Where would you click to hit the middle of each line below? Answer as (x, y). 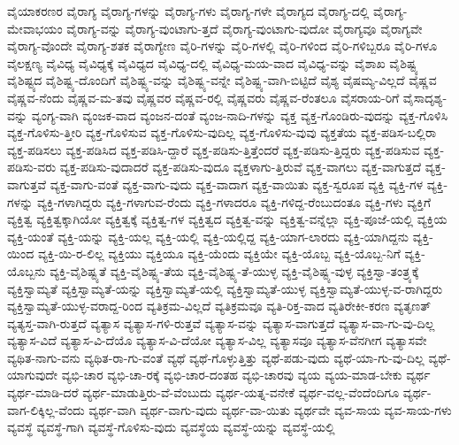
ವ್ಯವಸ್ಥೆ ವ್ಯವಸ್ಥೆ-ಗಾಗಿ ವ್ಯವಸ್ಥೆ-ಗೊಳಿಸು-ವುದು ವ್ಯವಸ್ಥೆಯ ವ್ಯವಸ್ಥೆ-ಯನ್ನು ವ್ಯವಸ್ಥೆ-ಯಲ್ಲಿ (171, 427)
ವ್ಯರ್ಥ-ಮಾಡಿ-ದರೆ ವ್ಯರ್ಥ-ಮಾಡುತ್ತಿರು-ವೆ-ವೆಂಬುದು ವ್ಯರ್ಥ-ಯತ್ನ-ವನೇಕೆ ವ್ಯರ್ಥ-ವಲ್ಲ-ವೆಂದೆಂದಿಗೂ (203, 392)
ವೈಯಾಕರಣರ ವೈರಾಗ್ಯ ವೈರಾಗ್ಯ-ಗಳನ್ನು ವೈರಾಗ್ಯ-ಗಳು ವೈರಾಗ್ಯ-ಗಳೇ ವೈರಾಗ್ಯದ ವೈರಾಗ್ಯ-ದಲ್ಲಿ (188, 11)
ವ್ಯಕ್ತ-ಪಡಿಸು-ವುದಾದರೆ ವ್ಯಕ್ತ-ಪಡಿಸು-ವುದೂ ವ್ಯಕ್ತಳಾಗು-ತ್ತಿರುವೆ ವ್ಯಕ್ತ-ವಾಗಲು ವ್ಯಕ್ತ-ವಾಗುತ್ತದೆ (241, 167)
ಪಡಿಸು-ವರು (32, 167)
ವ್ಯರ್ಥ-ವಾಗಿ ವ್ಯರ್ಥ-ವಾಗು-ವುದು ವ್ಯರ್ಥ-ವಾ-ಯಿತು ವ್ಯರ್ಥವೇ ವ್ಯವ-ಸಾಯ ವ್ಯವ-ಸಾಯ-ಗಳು (270, 409)
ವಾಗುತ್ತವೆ (27, 184)
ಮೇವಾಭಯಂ (35, 28)
